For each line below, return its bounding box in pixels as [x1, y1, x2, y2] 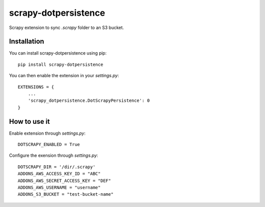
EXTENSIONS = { [18, 84, 54, 89]
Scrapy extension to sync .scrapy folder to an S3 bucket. [9, 25, 124, 30]
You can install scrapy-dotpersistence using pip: [9, 50, 107, 56]
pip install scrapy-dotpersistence [18, 61, 104, 67]
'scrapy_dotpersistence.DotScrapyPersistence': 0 [27, 98, 150, 103]
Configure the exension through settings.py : [9, 152, 98, 158]
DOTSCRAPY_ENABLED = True [18, 142, 80, 148]
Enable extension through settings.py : [9, 130, 86, 136]
